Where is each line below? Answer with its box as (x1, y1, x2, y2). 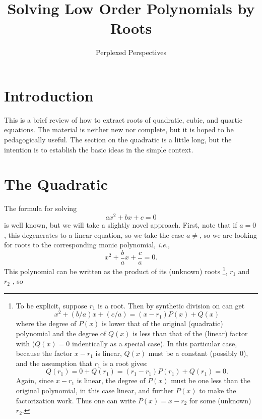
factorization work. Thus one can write (16, 395, 136, 405)
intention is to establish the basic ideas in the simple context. (4, 144, 193, 154)
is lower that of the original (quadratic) (102, 318, 223, 329)
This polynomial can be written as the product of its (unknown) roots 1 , (4, 264, 228, 276)
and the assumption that (16, 357, 92, 368)
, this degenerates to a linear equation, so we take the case (4, 229, 184, 240)
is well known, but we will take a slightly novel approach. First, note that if (4, 220, 237, 230)
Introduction (4, 85, 94, 106)
